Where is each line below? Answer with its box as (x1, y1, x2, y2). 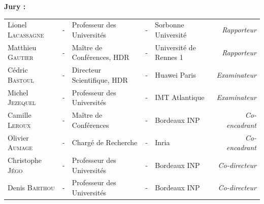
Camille (8, 110, 31, 120)
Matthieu (8, 42, 37, 52)
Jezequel (8, 97, 36, 108)
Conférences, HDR (72, 52, 129, 62)
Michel (8, 87, 28, 97)
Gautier (8, 52, 34, 62)
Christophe (8, 154, 42, 165)
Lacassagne (8, 29, 44, 40)
